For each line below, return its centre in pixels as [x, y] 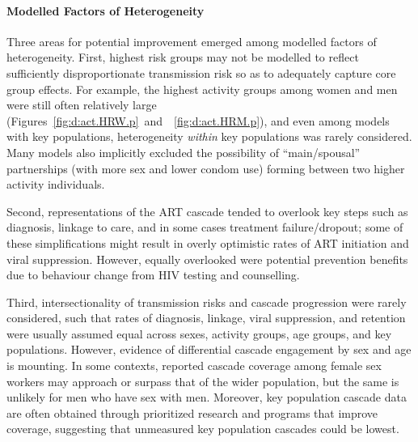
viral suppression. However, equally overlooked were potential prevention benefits [207, 259]
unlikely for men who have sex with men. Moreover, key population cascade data [207, 397]
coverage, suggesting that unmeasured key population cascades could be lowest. [203, 429]
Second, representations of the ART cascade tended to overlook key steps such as [207, 211]
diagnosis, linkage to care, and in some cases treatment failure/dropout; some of [205, 227]
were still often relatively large [82, 105]
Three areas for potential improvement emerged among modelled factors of [192, 41]
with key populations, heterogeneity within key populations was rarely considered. [209, 136]
